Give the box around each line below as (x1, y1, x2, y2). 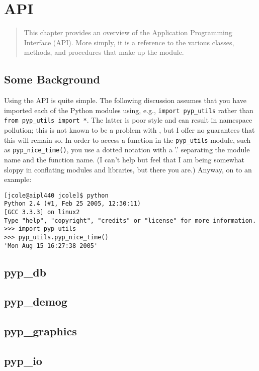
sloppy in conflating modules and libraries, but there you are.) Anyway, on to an (4, 164, 252, 174)
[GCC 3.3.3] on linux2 (4, 209, 80, 216)
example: (4, 174, 32, 184)
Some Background (4, 71, 100, 87)
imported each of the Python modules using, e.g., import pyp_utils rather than (4, 105, 253, 115)
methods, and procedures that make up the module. (24, 47, 184, 57)
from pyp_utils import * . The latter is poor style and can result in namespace (4, 115, 252, 125)
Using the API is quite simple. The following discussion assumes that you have (4, 95, 246, 106)
